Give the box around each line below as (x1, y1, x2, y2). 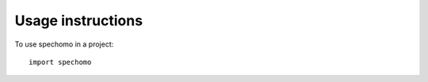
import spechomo (29, 58, 92, 66)
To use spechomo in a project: (14, 39, 114, 49)
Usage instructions (14, 12, 143, 29)
